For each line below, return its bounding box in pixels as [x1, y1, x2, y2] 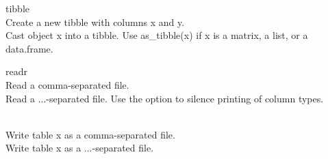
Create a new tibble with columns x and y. [5, 14, 185, 29]
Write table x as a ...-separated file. [5, 141, 154, 155]
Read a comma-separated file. [5, 77, 129, 91]
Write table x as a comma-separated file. [5, 127, 175, 141]
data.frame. [5, 41, 53, 55]
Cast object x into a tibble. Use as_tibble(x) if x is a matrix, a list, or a [5, 28, 308, 42]
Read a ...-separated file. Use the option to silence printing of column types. [5, 91, 324, 105]
